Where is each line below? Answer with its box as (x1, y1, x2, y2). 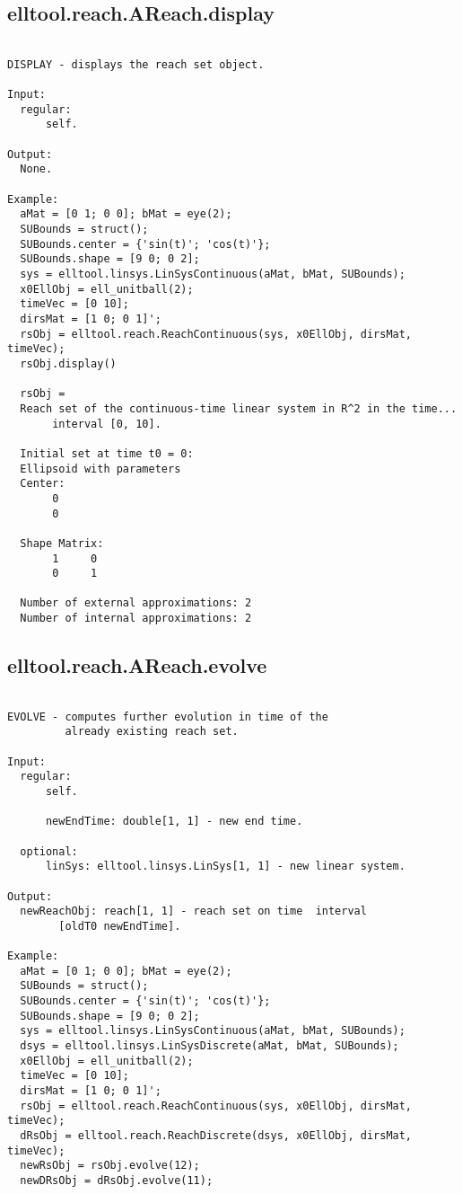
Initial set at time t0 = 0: (20, 447, 194, 460)
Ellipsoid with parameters (20, 462, 181, 475)
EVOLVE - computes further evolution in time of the (7, 710, 328, 723)
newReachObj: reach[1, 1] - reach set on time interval (20, 905, 367, 918)
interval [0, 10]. (52, 417, 161, 430)
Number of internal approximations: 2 (20, 612, 252, 625)
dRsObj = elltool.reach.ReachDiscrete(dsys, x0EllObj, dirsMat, (20, 1129, 413, 1143)
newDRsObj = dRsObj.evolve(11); (20, 1174, 214, 1187)
